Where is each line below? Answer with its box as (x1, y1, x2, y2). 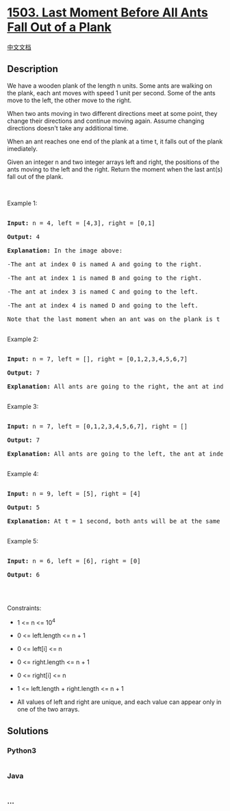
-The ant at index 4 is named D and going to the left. (7, 301, 199, 309)
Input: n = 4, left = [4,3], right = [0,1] (7, 219, 155, 227)
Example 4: (7, 469, 39, 478)
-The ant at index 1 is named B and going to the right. (7, 274, 203, 282)
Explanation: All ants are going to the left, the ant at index (7, 449, 228, 458)
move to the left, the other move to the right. (7, 96, 132, 104)
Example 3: (7, 402, 39, 410)
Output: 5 (7, 503, 40, 511)
